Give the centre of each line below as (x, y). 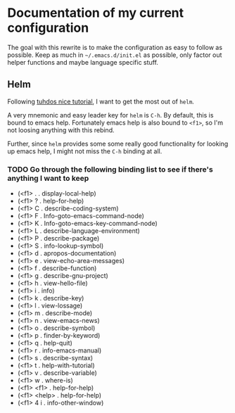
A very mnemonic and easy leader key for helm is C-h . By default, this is (110, 115)
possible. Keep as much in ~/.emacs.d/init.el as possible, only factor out (115, 55)
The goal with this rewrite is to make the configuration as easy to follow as (115, 47)
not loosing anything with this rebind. (61, 130)
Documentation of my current (96, 13)
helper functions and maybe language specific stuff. (83, 62)
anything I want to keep (48, 178)
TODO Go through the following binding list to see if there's (110, 169)
